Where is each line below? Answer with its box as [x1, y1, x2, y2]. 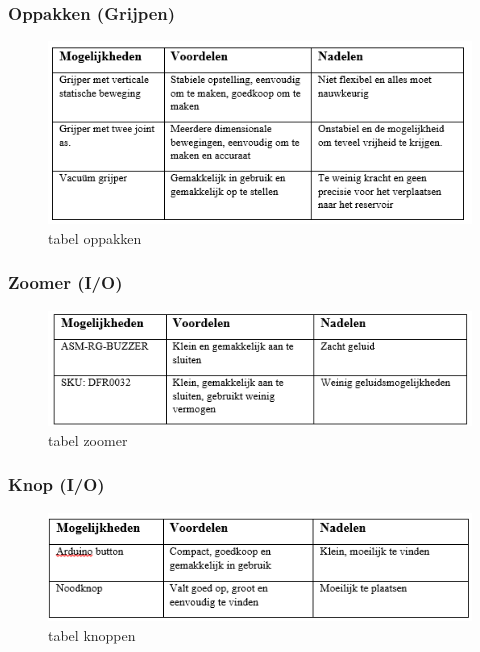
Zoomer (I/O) [8, 270, 123, 295]
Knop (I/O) [8, 472, 105, 497]
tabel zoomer [48, 429, 128, 450]
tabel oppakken [48, 227, 142, 248]
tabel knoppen [48, 624, 136, 645]
